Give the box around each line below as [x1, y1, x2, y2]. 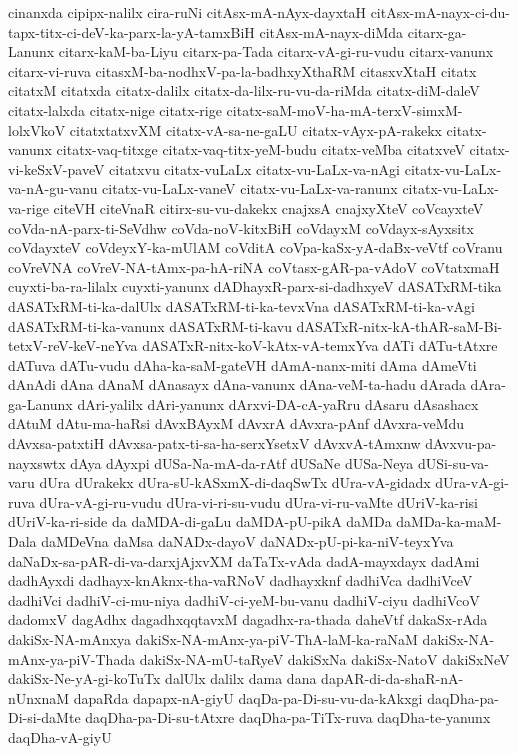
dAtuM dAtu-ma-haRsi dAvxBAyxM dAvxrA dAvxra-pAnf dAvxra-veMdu [8, 413, 465, 434]
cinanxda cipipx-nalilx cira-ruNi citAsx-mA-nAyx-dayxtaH [8, 2, 366, 22]
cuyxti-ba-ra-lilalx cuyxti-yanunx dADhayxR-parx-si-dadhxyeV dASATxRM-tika [8, 276, 502, 297]
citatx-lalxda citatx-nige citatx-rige [8, 99, 222, 120]
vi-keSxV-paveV [8, 158, 105, 179]
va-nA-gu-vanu [8, 178, 98, 199]
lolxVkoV [8, 119, 66, 140]
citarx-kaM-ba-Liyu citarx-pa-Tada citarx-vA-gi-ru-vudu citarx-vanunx [58, 41, 494, 62]
